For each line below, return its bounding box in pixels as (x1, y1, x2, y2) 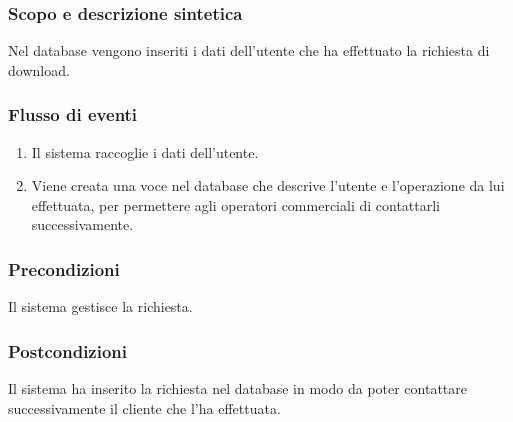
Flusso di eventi (8, 102, 138, 127)
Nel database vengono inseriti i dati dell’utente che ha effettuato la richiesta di (8, 40, 490, 61)
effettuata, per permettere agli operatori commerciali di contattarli (31, 194, 441, 215)
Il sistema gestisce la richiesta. (8, 296, 193, 317)
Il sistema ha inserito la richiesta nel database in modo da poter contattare (8, 378, 468, 399)
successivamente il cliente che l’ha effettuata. (8, 397, 281, 418)
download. (8, 59, 70, 80)
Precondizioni (8, 256, 120, 281)
